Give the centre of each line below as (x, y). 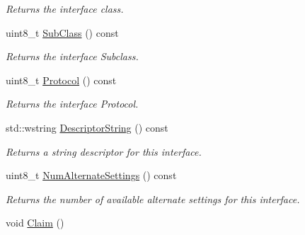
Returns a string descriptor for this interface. (104, 151)
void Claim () (35, 223)
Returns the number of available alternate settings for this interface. (153, 199)
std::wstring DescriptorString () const (87, 127)
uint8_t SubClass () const (62, 32)
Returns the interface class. (65, 8)
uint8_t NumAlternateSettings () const (91, 175)
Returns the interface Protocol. (72, 104)
